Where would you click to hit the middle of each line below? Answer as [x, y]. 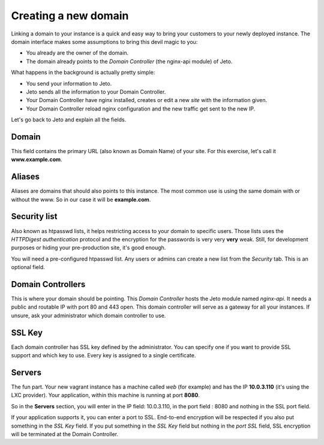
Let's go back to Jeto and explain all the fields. [69, 120]
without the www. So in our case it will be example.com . [81, 199]
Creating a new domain [70, 16]
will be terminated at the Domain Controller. [65, 434]
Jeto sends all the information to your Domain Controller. [96, 92]
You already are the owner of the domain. [77, 53]
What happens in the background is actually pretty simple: [83, 73]
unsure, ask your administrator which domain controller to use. [88, 315]
